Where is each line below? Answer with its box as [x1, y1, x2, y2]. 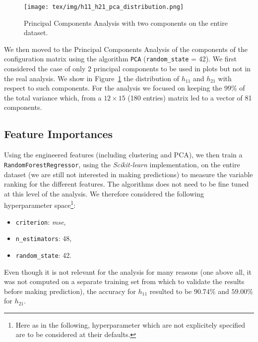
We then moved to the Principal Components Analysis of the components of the [4, 44, 248, 54]
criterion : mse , [15, 216, 66, 227]
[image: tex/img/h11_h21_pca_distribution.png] [24, 3, 184, 10]
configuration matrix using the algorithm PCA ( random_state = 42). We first [4, 53, 237, 64]
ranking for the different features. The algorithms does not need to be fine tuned [4, 179, 249, 189]
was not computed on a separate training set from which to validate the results [4, 276, 245, 287]
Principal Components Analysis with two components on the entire [24, 17, 228, 28]
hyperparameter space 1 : [4, 198, 76, 210]
